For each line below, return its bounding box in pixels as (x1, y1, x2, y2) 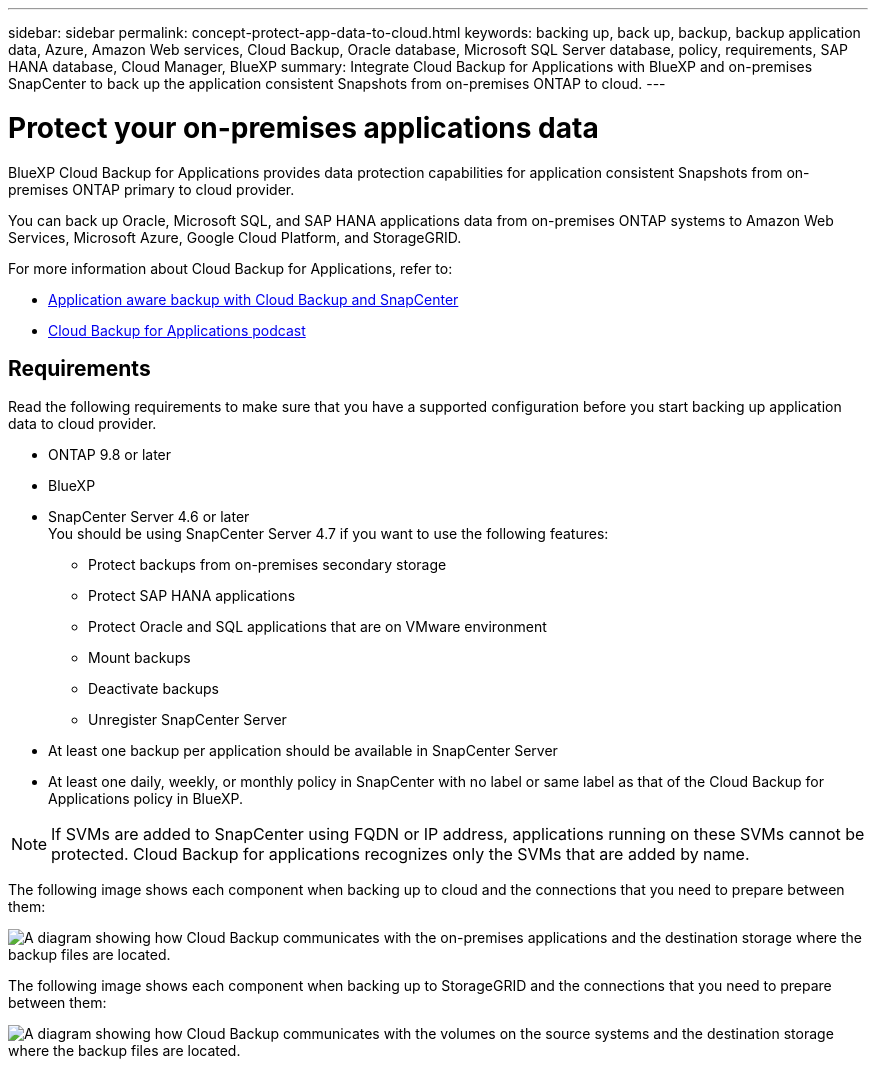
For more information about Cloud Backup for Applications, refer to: (8, 259, 453, 277)
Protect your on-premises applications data (8, 110, 599, 145)
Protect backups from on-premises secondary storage (88, 556, 447, 574)
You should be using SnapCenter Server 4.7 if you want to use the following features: (48, 525, 609, 543)
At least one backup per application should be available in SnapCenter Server (48, 742, 558, 760)
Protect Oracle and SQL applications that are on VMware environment (88, 618, 547, 636)
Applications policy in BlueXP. (48, 790, 244, 808)
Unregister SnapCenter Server (88, 711, 287, 729)
